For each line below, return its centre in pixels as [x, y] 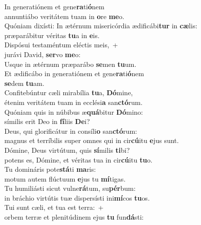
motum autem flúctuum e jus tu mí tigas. [65, 178]
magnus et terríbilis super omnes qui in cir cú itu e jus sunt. [92, 140]
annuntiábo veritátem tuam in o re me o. [64, 16]
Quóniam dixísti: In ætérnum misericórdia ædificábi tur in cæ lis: [101, 26]
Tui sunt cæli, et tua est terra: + [54, 207]
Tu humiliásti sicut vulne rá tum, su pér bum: [70, 188]
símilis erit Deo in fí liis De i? [47, 121]
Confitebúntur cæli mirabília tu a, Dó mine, [69, 92]
